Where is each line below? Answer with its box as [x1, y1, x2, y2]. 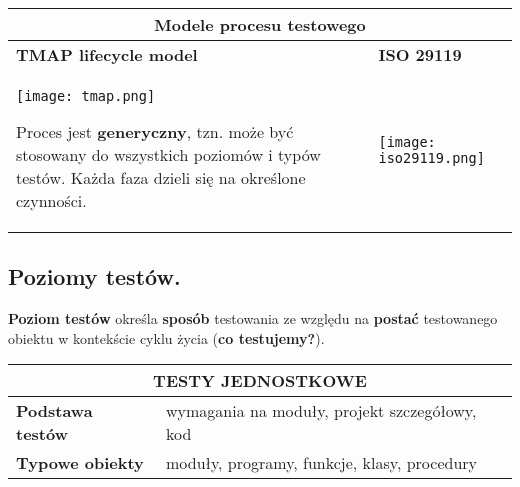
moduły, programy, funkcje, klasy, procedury [165, 451, 478, 475]
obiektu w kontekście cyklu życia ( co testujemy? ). [8, 327, 325, 348]
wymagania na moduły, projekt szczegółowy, [165, 399, 477, 423]
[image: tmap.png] [16, 88, 156, 104]
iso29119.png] [378, 150, 485, 166]
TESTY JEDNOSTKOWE [153, 369, 367, 393]
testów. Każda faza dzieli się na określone [16, 166, 306, 189]
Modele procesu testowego [154, 13, 366, 36]
